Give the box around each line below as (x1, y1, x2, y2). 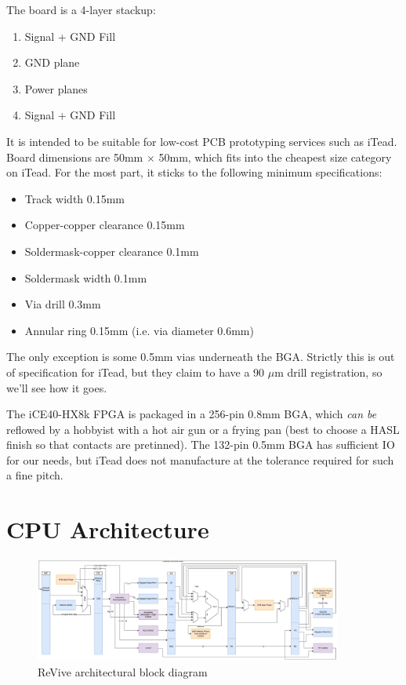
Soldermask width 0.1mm (24, 269, 147, 286)
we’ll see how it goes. (6, 379, 107, 395)
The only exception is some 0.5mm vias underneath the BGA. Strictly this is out (6, 348, 395, 365)
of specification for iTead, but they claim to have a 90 (6, 363, 265, 380)
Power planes (24, 80, 88, 97)
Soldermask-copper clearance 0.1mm (24, 242, 199, 259)
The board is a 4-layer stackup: (6, 2, 156, 17)
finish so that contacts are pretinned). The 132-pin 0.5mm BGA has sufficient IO (6, 436, 395, 453)
